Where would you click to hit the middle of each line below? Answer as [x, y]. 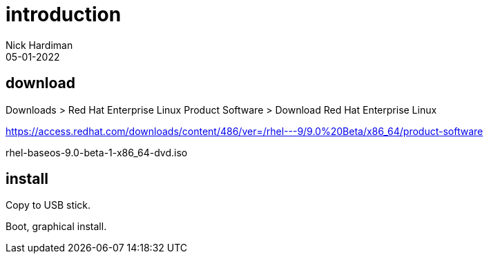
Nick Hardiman [39, 45]
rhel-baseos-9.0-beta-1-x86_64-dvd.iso [97, 152]
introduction [64, 14]
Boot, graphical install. [56, 227]
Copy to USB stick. [48, 205]
